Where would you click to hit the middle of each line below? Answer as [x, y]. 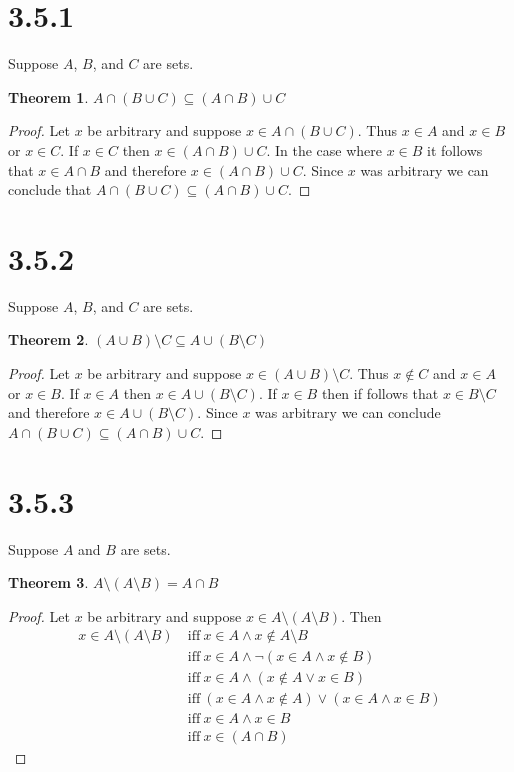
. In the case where [324, 149]
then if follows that [380, 392]
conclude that [50, 189]
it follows [455, 149]
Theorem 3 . [48, 582]
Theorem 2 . [48, 339]
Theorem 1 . [48, 96]
